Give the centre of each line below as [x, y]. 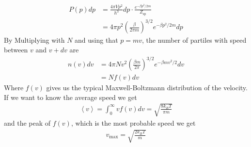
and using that [96, 40]
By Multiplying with [34, 40]
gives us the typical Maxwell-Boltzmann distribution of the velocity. [147, 88]
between [16, 49]
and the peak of [27, 122]
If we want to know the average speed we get [71, 97]
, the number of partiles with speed [194, 40]
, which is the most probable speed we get [133, 122]
